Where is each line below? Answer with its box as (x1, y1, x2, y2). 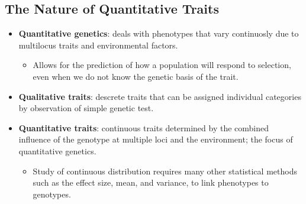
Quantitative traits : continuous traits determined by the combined (18, 121, 269, 134)
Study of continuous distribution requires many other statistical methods (33, 164, 297, 177)
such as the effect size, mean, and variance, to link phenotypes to (33, 176, 269, 189)
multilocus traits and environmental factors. (18, 38, 178, 51)
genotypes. (33, 187, 71, 200)
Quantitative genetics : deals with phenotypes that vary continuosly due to (18, 27, 299, 40)
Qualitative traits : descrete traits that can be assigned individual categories (18, 90, 301, 102)
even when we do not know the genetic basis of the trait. (33, 70, 239, 82)
